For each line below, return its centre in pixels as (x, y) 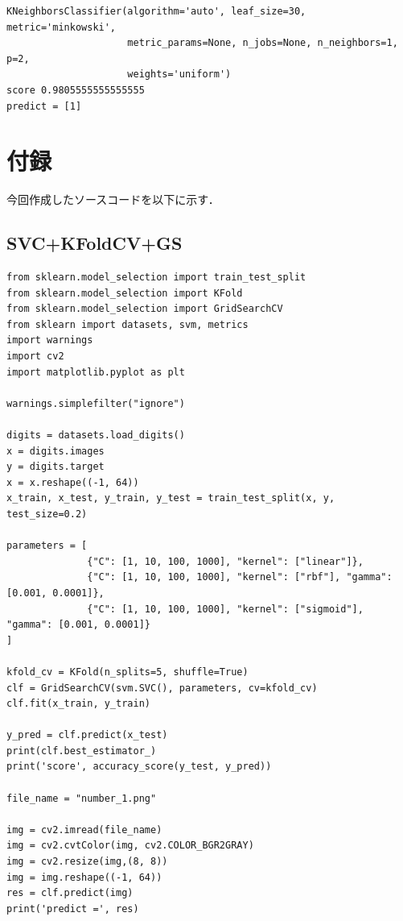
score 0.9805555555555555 (76, 90)
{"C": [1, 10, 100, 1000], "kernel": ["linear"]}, (225, 561)
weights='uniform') (179, 75)
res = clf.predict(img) (70, 893)
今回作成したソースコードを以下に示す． (113, 199)
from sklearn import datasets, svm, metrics (127, 324)
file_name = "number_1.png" (82, 798)
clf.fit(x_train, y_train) (78, 704)
